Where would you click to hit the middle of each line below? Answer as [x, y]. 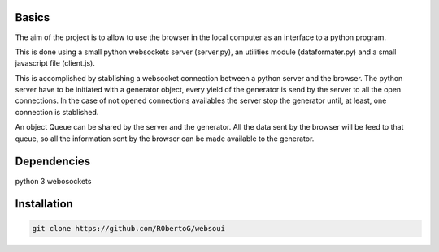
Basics [33, 17]
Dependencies [53, 162]
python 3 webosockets [53, 181]
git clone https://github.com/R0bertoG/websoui [128, 228]
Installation [44, 204]
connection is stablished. [57, 112]
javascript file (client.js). [55, 63]
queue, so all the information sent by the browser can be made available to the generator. [165, 139]
